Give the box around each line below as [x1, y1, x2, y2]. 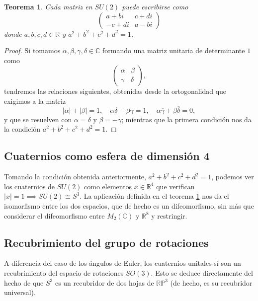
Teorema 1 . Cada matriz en [4, 1, 92, 11]
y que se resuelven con [4, 114, 72, 124]
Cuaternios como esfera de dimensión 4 [4, 148, 210, 163]
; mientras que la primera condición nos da [121, 114, 252, 124]
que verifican [156, 181, 195, 191]
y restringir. [151, 210, 187, 221]
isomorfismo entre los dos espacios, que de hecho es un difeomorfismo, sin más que [4, 200, 254, 211]
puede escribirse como [122, 1, 188, 11]
